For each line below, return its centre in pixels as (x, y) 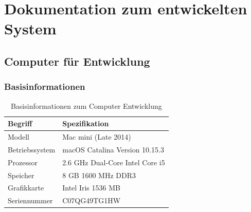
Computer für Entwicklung (77, 61)
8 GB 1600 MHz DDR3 (99, 175)
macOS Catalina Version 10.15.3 (113, 149)
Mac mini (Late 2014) (97, 137)
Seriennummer (30, 200)
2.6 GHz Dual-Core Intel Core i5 (114, 162)
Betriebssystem (32, 149)
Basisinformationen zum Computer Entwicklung (86, 105)
